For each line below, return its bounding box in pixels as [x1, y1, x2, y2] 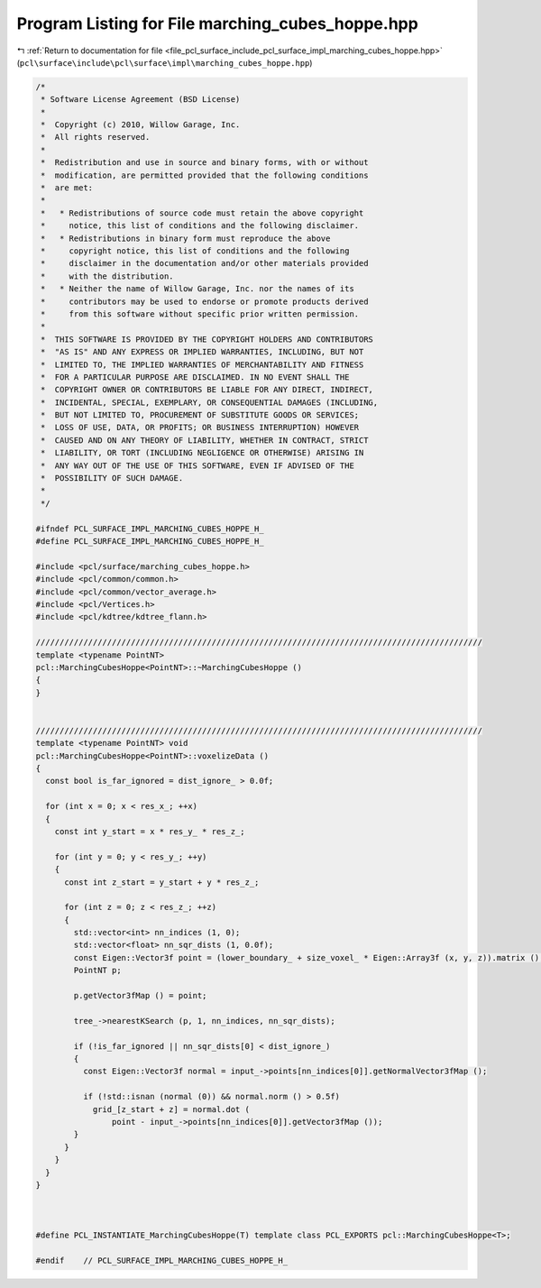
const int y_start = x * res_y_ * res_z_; [54, 826, 245, 836]
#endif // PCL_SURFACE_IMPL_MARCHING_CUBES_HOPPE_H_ [35, 1256, 289, 1266]
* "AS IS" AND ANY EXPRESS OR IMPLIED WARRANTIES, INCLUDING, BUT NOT [41, 347, 364, 357]
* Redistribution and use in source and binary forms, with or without [41, 158, 369, 168]
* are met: [41, 183, 94, 193]
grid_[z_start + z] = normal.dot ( [92, 1104, 250, 1114]
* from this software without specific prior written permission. [41, 308, 360, 319]
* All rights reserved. [41, 132, 151, 143]
